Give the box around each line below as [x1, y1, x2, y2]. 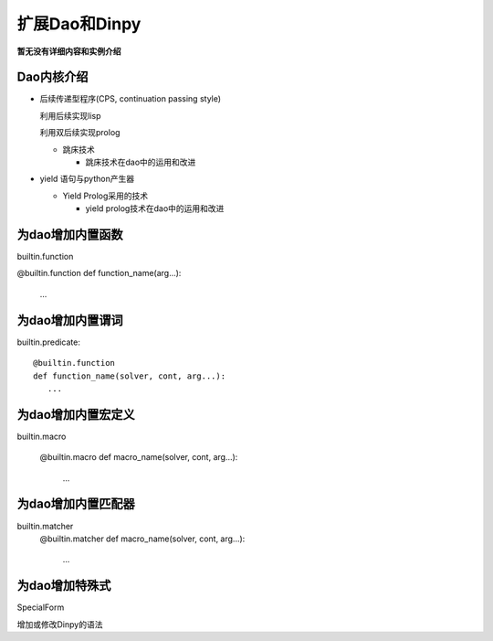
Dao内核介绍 [16, 69, 89, 85]
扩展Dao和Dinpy [16, 14, 142, 34]
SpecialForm [16, 602, 65, 613]
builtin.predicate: [16, 337, 81, 347]
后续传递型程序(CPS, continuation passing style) [39, 93, 222, 104]
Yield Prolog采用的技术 [62, 190, 149, 201]
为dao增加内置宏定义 [16, 407, 136, 422]
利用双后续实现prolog [39, 127, 121, 138]
